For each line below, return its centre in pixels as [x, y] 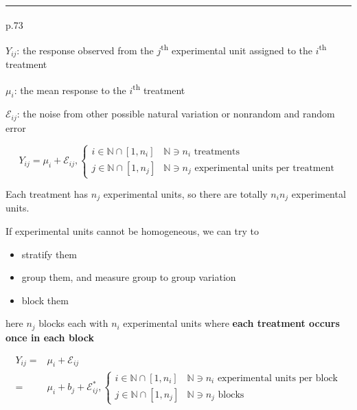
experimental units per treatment [264, 168]
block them [45, 300]
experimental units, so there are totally [185, 194]
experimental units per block [278, 378]
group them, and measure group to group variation [129, 277]
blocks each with [73, 323]
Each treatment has [47, 194]
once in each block [50, 337]
